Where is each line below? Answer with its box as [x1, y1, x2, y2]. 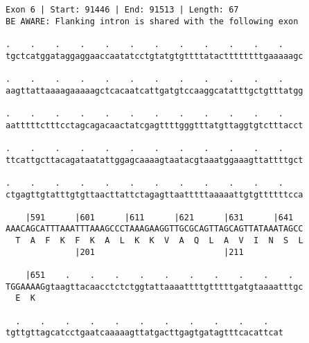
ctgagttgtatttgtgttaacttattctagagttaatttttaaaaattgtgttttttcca [6, 189, 303, 200]
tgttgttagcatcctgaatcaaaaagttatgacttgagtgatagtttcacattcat [6, 328, 283, 338]
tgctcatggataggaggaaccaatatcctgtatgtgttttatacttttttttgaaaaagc [6, 51, 303, 61]
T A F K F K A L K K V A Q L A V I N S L [15, 236, 303, 246]
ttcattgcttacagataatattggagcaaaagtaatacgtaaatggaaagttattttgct [6, 155, 303, 165]
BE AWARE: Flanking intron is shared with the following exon [6, 16, 299, 26]
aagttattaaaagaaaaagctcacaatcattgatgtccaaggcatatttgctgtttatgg [6, 85, 303, 96]
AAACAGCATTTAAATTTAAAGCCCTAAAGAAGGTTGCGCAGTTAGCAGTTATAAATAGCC [6, 224, 303, 234]
